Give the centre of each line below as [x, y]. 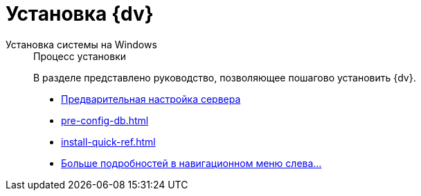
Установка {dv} [80, 14]
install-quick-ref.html [108, 141]
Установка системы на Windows [81, 44]
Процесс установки [80, 56]
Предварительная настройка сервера [151, 99]
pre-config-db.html [105, 120]
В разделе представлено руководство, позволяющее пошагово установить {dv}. [225, 77]
